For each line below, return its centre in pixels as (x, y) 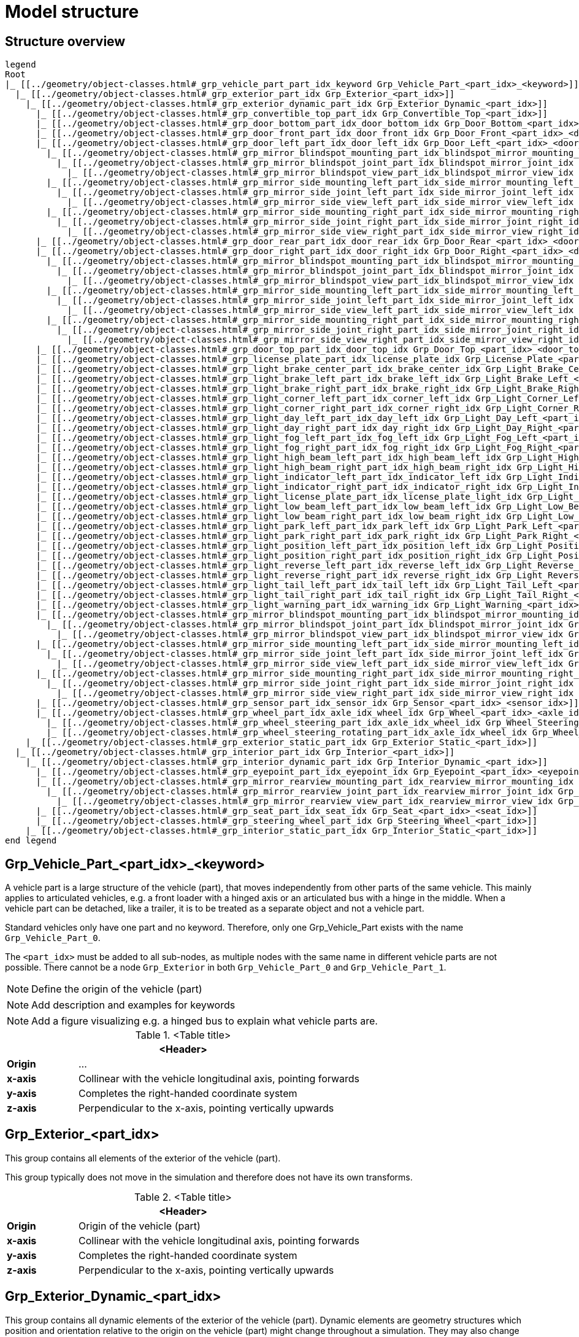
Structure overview (65, 41)
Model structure (72, 12)
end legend (31, 841)
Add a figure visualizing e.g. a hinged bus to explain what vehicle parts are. (205, 1021)
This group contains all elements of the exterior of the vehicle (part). (143, 1158)
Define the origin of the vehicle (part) (117, 989)
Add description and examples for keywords (133, 1005)
